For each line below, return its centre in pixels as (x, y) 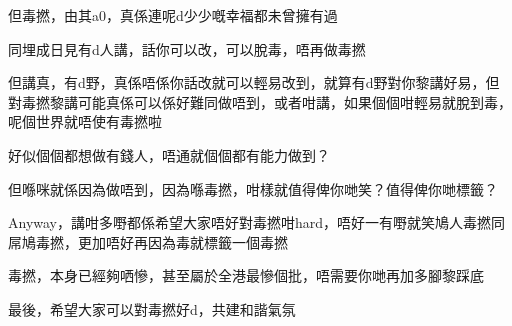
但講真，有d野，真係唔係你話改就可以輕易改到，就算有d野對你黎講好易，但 (254, 82)
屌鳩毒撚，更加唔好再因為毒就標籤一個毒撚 (148, 241)
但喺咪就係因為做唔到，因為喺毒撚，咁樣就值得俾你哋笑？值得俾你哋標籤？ (253, 188)
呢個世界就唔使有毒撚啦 (85, 121)
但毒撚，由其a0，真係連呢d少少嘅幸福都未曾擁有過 (173, 15)
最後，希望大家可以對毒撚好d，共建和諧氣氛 (152, 308)
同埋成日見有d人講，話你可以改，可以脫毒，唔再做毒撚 (187, 48)
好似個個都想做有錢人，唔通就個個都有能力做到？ (169, 154)
